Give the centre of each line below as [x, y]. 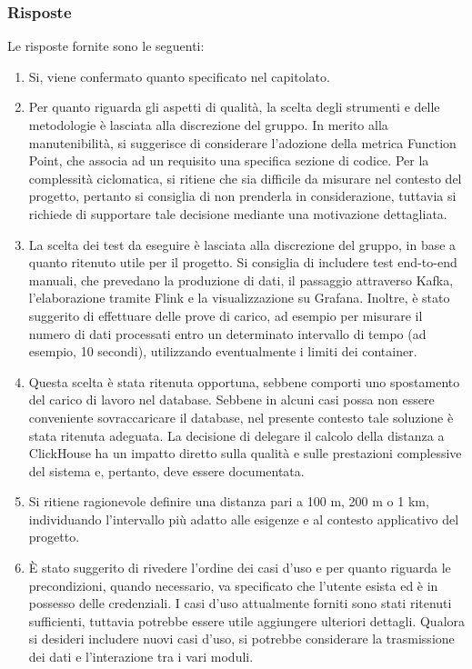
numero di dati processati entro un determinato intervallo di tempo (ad [227, 333]
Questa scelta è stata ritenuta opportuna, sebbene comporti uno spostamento [244, 381]
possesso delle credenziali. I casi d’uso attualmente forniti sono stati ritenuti [240, 603]
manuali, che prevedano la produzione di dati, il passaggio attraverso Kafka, [241, 280]
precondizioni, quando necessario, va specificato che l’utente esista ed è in [233, 585]
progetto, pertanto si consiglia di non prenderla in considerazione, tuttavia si [242, 196]
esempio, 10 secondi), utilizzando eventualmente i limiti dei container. [223, 351]
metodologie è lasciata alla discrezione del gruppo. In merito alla [208, 125]
